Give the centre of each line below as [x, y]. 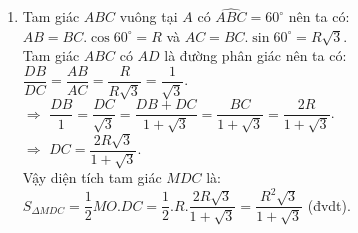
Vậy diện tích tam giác [92, 177]
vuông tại [148, 16]
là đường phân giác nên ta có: [255, 55]
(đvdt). [329, 204]
